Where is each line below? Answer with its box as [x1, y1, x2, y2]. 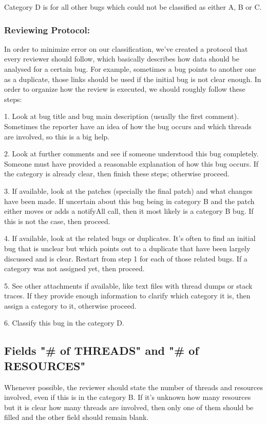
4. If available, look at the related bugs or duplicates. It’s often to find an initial [4, 233, 256, 244]
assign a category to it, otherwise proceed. [4, 300, 137, 311]
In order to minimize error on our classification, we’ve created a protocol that [4, 43, 248, 54]
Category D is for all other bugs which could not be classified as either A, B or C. [4, 2, 262, 12]
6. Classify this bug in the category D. [4, 317, 124, 328]
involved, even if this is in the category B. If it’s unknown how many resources [4, 392, 251, 402]
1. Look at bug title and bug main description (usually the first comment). [4, 111, 239, 122]
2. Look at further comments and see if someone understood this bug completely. [4, 148, 259, 159]
